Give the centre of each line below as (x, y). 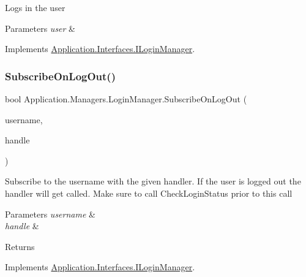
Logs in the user (35, 7)
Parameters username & (50, 214)
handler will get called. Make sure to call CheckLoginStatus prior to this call (149, 193)
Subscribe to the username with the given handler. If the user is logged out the (153, 181)
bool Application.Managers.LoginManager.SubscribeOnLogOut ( (126, 99)
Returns (20, 246)
